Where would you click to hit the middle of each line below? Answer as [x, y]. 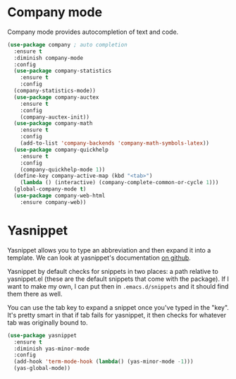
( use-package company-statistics [63, 71]
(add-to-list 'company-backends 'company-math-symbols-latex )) [115, 143]
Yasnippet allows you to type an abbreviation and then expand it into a [109, 250]
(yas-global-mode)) [42, 368]
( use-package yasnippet [42, 335]
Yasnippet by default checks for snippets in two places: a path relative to [113, 271]
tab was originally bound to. [48, 323]
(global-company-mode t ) [50, 189]
